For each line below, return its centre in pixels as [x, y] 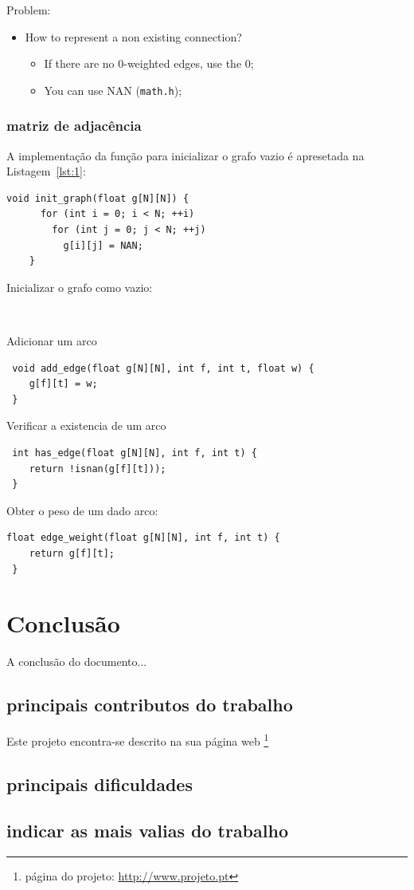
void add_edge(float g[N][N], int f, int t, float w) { [163, 368]
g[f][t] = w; [63, 384]
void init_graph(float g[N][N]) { [98, 198]
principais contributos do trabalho [150, 705]
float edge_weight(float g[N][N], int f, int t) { [143, 538]
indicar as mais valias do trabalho [147, 831]
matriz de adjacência [74, 126]
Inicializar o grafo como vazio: [80, 287]
